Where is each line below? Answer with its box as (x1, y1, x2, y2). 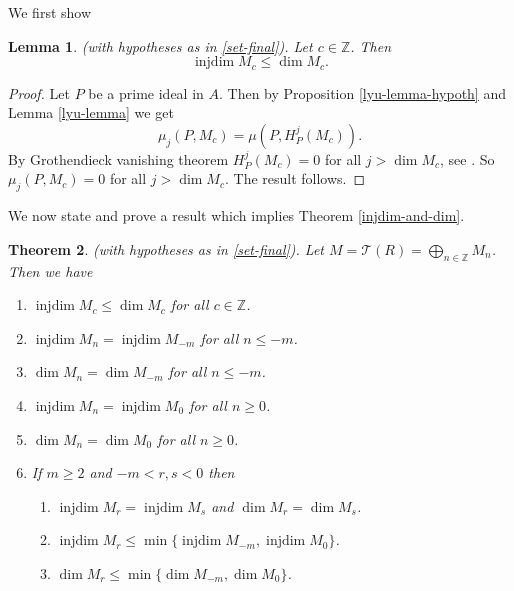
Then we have (8, 260, 93, 281)
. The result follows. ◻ (224, 168, 366, 189)
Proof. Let (8, 82, 70, 103)
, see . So (440, 148, 495, 169)
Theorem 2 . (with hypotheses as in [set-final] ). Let (8, 238, 324, 259)
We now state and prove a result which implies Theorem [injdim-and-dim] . (8, 205, 465, 226)
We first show (8, 2, 92, 22)
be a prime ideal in (88, 82, 204, 103)
